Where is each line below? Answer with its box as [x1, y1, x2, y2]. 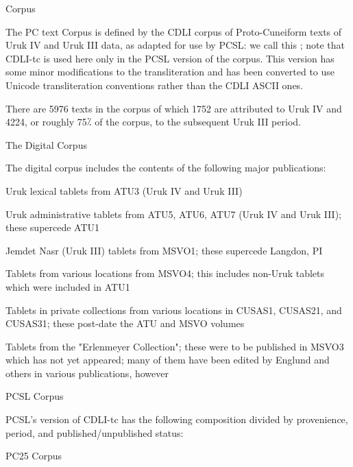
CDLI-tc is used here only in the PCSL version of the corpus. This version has [5, 51, 334, 65]
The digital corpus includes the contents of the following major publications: [5, 160, 326, 175]
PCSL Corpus [5, 389, 64, 403]
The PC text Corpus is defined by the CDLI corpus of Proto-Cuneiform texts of [5, 24, 342, 38]
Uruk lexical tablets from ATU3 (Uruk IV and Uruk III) [5, 183, 243, 197]
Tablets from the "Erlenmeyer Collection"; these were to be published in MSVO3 [5, 339, 344, 353]
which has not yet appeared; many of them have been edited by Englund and [5, 352, 330, 367]
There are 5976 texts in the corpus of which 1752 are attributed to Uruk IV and [5, 101, 342, 115]
